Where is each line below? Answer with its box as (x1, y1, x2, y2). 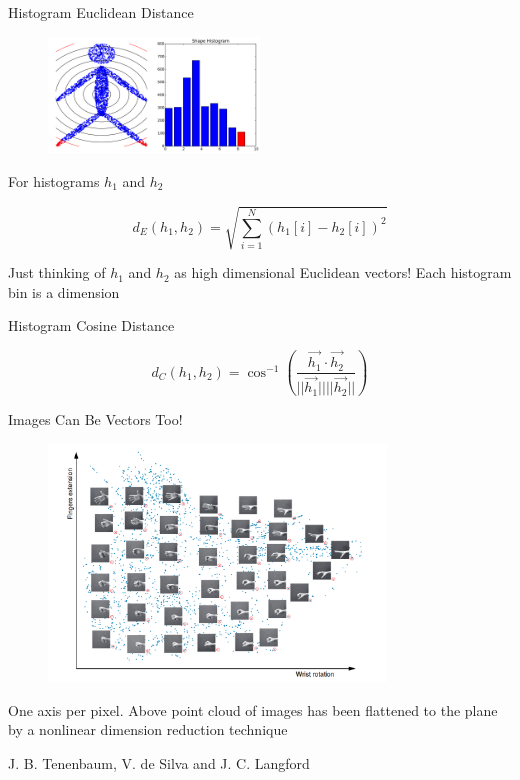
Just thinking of (8, 262, 106, 283)
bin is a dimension (8, 281, 120, 302)
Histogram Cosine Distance (8, 315, 175, 336)
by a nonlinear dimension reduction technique (8, 719, 288, 740)
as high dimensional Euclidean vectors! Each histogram (174, 262, 512, 283)
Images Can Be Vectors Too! (8, 409, 183, 430)
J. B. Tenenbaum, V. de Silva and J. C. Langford (8, 752, 310, 773)
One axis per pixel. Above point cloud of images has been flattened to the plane (8, 699, 498, 720)
